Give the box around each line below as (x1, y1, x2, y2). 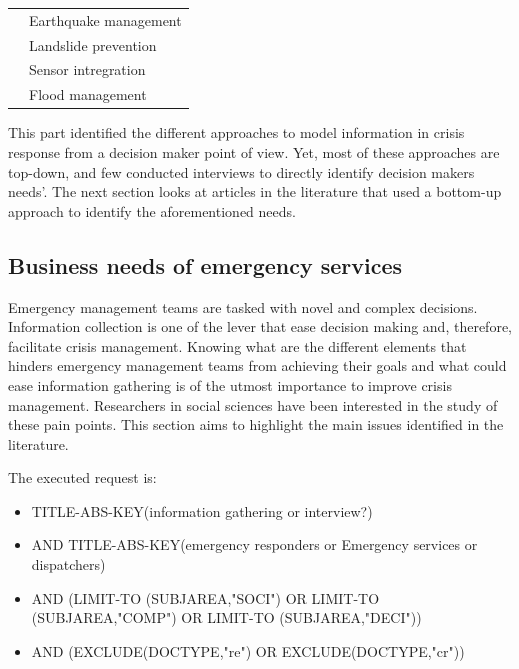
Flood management (29, 84, 147, 105)
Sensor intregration (29, 59, 146, 80)
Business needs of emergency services (8, 249, 403, 280)
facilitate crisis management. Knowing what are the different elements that (8, 335, 467, 356)
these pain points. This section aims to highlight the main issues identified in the (8, 414, 504, 435)
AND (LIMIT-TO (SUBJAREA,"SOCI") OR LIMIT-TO (31, 587, 380, 608)
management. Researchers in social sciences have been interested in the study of (8, 394, 498, 415)
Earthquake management (29, 9, 182, 30)
